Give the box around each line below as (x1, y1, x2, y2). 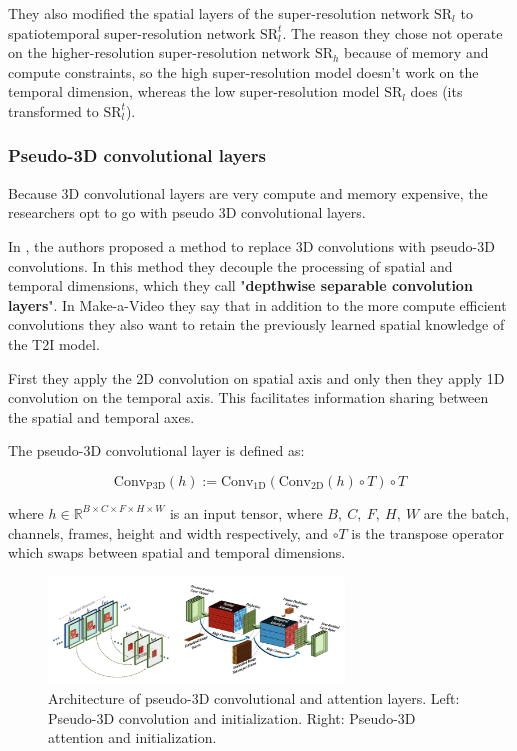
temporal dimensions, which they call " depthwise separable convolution (8, 275, 473, 296)
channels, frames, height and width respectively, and (8, 522, 328, 543)
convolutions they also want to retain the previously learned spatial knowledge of (8, 314, 505, 335)
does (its (410, 81, 463, 102)
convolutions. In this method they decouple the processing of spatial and (8, 255, 453, 276)
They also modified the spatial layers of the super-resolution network (8, 3, 430, 23)
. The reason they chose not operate (282, 22, 503, 43)
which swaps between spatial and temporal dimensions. (8, 542, 346, 563)
